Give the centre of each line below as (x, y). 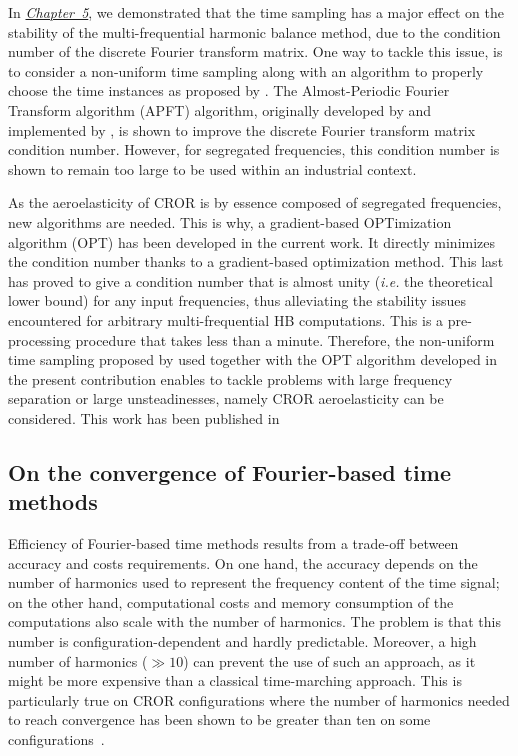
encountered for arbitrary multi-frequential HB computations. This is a (226, 319)
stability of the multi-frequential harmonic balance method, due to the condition (254, 31)
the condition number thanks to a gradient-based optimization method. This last (256, 261)
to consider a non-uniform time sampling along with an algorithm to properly (246, 70)
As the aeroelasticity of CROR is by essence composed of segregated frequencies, (255, 202)
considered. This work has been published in (144, 417)
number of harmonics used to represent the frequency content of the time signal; (254, 582)
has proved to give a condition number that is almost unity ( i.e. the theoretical (250, 280)
